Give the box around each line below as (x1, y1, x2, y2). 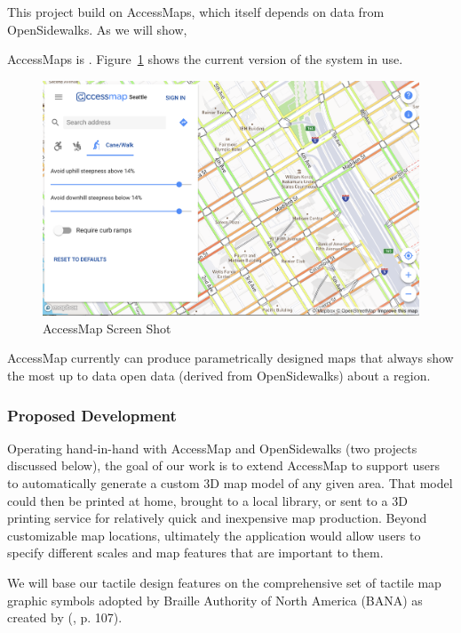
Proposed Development (7, 404, 177, 426)
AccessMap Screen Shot (43, 318, 171, 337)
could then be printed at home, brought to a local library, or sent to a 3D (7, 491, 408, 509)
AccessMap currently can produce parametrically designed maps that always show (7, 349, 454, 367)
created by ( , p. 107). (7, 608, 123, 627)
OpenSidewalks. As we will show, (7, 20, 187, 38)
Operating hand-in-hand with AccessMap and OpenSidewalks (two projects (7, 438, 417, 457)
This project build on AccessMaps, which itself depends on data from (7, 3, 385, 20)
